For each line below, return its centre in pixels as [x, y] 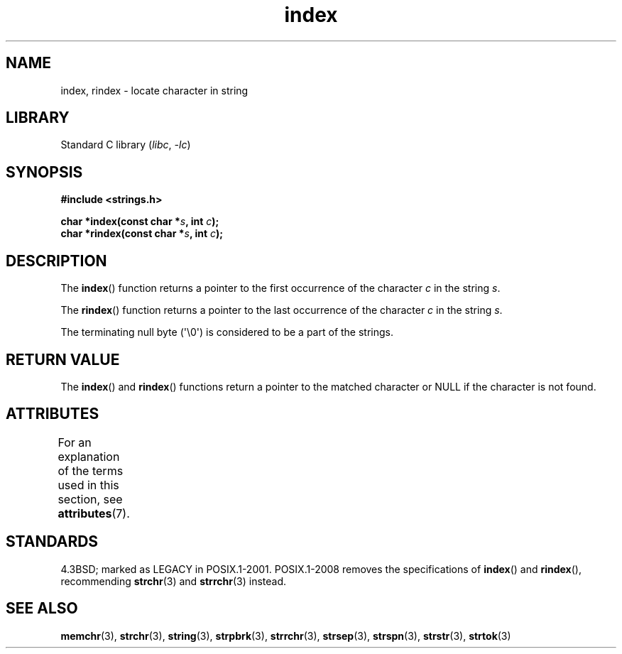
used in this [88, 485]
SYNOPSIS [44, 172]
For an [75, 442]
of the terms [91, 470]
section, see [90, 499]
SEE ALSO [42, 609]
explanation [89, 456]
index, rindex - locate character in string [154, 90]
